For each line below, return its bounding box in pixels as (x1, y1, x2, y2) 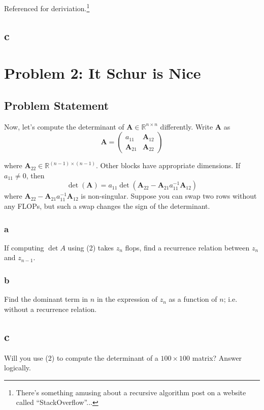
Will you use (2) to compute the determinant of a (4, 352, 158, 363)
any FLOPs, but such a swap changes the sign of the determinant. (4, 200, 210, 211)
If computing (4, 242, 44, 253)
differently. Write (160, 121, 213, 132)
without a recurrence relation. (4, 303, 97, 314)
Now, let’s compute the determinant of (4, 121, 124, 132)
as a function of (169, 294, 217, 304)
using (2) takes (68, 242, 114, 253)
